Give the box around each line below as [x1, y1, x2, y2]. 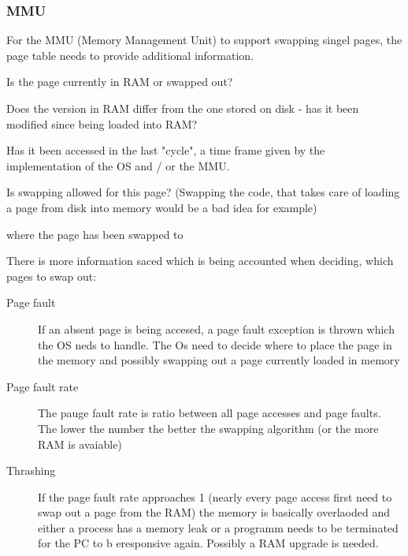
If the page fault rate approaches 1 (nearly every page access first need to [38, 488, 392, 505]
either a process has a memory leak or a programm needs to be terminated [38, 519, 399, 535]
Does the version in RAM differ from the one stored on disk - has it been [6, 100, 359, 116]
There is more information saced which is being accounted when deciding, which [6, 252, 394, 269]
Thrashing [6, 462, 56, 479]
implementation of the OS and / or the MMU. [6, 157, 230, 174]
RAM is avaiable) [38, 435, 122, 452]
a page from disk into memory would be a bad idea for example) [6, 199, 317, 215]
